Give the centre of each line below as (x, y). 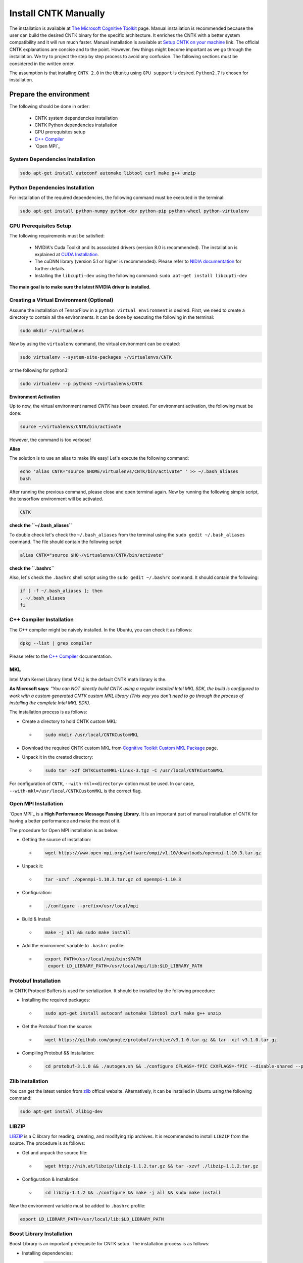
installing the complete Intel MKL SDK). (50, 703)
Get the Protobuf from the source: (57, 1027)
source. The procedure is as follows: (47, 1143)
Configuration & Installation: (51, 1179)
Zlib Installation (29, 1081)
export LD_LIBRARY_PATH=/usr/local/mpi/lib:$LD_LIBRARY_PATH (125, 966)
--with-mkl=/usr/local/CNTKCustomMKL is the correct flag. (76, 791)
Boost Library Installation (41, 1234)
